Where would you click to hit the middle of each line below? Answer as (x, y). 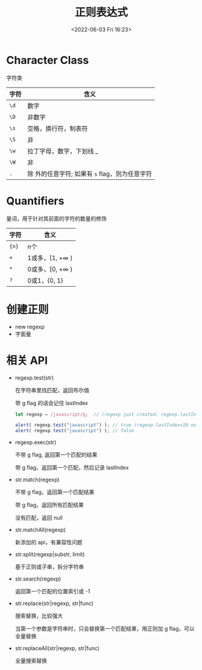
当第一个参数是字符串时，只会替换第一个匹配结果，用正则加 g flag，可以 (105, 629)
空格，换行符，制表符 (58, 129)
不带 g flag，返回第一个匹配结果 (55, 492)
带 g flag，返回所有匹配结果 (49, 505)
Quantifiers (35, 201)
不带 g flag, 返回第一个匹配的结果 (56, 455)
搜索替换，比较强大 (39, 616)
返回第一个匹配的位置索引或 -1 (52, 592)
